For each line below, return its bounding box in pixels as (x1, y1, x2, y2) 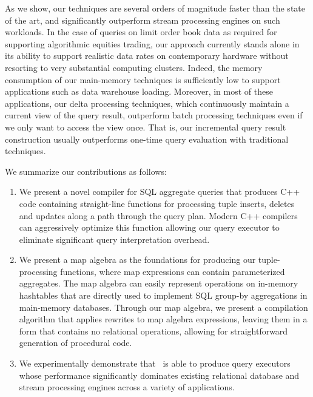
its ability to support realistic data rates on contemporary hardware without (5, 49, 289, 62)
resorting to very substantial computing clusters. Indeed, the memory (5, 61, 263, 73)
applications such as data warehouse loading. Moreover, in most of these (5, 85, 273, 98)
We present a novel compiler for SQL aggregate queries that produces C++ (19, 185, 300, 198)
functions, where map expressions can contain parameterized (60, 265, 285, 277)
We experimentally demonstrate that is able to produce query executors (19, 357, 291, 370)
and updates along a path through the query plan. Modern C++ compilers (19, 209, 298, 222)
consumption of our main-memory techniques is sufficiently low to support (5, 73, 281, 86)
